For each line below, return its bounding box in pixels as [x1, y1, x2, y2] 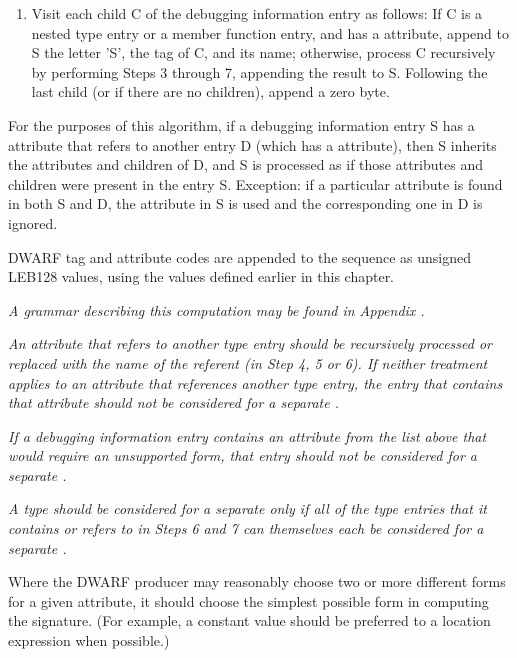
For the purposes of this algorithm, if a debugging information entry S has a [8, 114, 475, 135]
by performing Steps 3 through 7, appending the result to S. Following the [31, 61, 488, 82]
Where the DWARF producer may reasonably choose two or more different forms [8, 571, 506, 592]
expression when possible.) [8, 630, 170, 651]
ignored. [8, 212, 58, 233]
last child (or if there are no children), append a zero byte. [31, 81, 390, 102]
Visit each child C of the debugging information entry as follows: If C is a [31, 3, 483, 23]
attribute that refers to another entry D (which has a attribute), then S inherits [8, 134, 497, 155]
